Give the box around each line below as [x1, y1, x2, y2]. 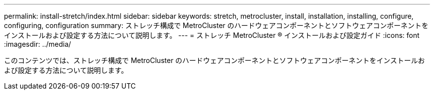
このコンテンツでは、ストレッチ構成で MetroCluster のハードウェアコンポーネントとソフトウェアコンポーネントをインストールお [4, 56, 425, 64]
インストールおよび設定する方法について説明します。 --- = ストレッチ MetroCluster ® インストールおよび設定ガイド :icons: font [4, 31, 420, 39]
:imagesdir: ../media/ [4, 40, 71, 48]
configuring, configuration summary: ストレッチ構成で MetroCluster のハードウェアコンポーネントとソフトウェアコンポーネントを [4, 21, 429, 30]
